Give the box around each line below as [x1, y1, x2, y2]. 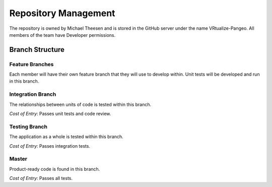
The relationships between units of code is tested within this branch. [9, 101, 152, 107]
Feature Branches [9, 60, 54, 68]
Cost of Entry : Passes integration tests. [9, 143, 91, 149]
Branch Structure [9, 45, 65, 54]
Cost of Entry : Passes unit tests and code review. [9, 111, 111, 117]
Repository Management [9, 8, 115, 19]
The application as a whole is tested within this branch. [9, 134, 123, 140]
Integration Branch [9, 91, 56, 98]
